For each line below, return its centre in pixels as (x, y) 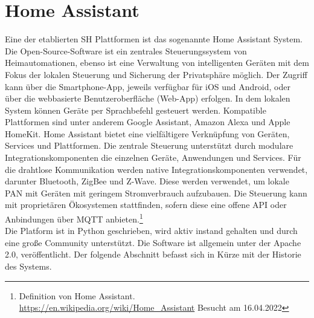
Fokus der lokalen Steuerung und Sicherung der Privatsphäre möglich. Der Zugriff (156, 74)
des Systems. (28, 266)
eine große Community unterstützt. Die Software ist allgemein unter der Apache (153, 242)
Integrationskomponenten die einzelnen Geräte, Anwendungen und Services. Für (153, 157)
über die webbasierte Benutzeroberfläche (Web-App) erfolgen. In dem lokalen (148, 98)
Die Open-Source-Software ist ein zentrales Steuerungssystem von (126, 50)
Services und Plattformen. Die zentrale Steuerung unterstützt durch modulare (149, 145)
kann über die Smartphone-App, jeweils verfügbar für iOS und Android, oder (148, 86)
